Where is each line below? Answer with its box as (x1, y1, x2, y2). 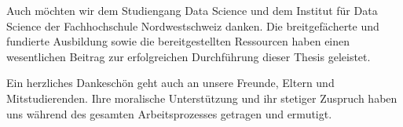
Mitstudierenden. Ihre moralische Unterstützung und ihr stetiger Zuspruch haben (6, 89, 398, 106)
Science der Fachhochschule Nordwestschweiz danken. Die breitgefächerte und (6, 17, 379, 34)
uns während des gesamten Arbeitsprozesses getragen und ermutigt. (6, 105, 332, 122)
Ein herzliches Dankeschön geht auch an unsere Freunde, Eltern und (6, 74, 335, 91)
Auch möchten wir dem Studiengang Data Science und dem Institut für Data (6, 2, 378, 18)
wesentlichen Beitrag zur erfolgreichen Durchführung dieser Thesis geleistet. (6, 48, 371, 64)
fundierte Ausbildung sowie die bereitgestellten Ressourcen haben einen (6, 33, 350, 49)
